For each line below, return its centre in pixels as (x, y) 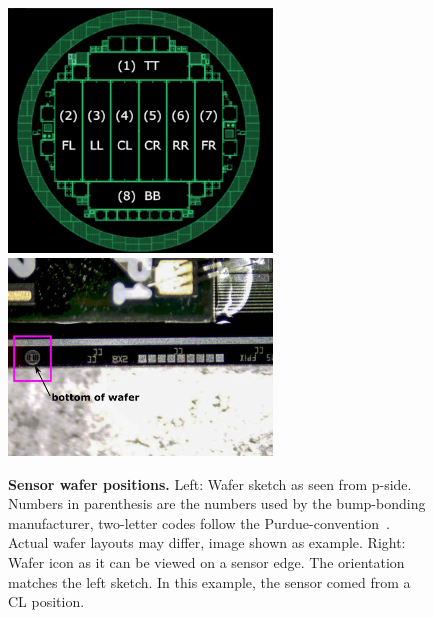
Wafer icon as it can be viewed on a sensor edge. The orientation (206, 562)
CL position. (46, 601)
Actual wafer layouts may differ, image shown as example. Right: (207, 542)
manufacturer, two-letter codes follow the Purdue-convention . (199, 522)
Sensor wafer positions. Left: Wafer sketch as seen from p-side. (210, 483)
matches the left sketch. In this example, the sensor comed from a (209, 581)
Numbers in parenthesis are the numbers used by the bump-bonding (217, 503)
